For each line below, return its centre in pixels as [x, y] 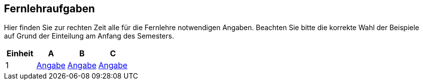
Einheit [20, 54]
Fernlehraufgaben [50, 9]
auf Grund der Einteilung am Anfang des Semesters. [89, 36]
